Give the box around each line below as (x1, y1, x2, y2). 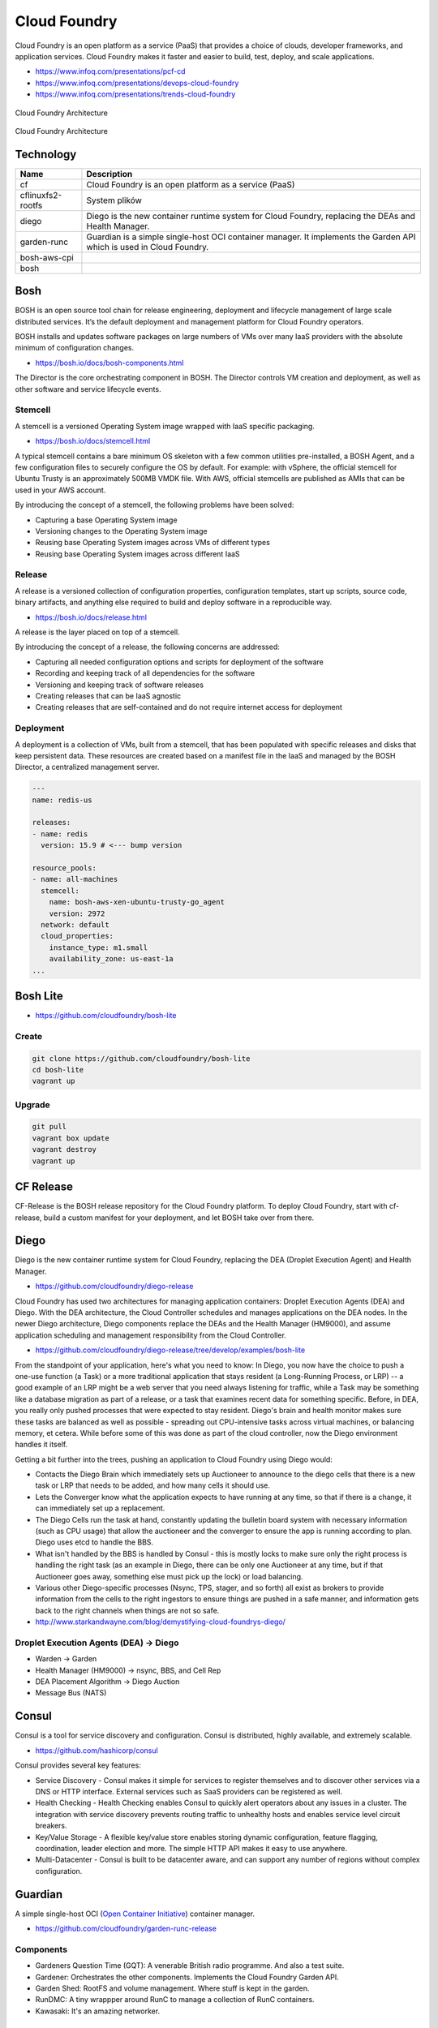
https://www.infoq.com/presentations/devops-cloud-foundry (35, 78, 239, 88)
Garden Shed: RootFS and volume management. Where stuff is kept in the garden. (35, 1983, 310, 1993)
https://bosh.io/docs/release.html (35, 612, 148, 622)
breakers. (35, 1821, 67, 1831)
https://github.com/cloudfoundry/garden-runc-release (35, 1923, 217, 1933)
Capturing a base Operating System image (35, 515, 178, 525)
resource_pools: (32, 864, 97, 872)
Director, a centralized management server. (15, 763, 160, 772)
